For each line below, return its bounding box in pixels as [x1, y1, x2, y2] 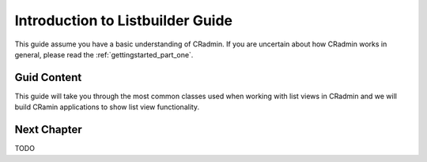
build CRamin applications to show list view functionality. [14, 102, 200, 112]
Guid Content [14, 71, 82, 84]
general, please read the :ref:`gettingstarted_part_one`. [14, 50, 194, 59]
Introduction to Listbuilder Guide [14, 12, 233, 29]
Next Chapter [14, 123, 82, 137]
